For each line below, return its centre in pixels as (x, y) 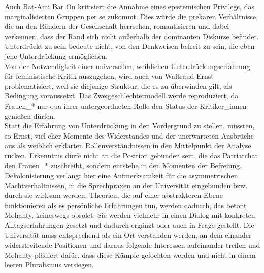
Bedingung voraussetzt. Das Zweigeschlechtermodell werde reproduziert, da (122, 96)
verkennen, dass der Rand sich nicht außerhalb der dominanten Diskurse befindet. (132, 36)
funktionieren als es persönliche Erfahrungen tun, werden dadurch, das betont (126, 205)
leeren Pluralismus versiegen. (49, 265)
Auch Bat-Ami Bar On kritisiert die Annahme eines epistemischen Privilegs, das (129, 6)
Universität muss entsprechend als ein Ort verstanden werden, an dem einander (128, 235)
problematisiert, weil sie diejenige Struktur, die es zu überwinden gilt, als (118, 86)
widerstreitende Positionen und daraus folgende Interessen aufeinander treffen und (133, 245)
